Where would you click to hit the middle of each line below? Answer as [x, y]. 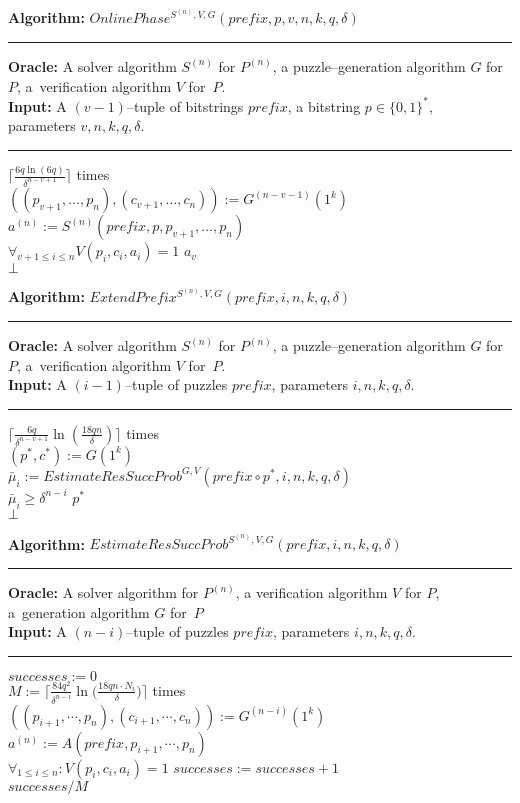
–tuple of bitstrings [185, 105]
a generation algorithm [79, 611]
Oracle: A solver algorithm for [103, 592]
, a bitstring [324, 105]
